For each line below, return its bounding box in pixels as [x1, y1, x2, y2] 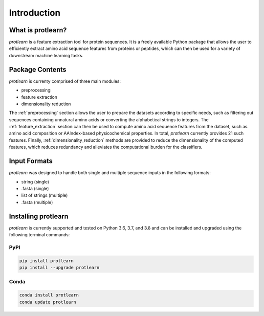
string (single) [21, 179, 49, 184]
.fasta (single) [21, 185, 49, 191]
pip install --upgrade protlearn [19, 265, 100, 270]
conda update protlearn [19, 299, 77, 305]
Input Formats [9, 157, 53, 165]
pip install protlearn [19, 258, 74, 264]
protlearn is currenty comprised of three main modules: [9, 78, 121, 84]
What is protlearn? [9, 26, 67, 34]
